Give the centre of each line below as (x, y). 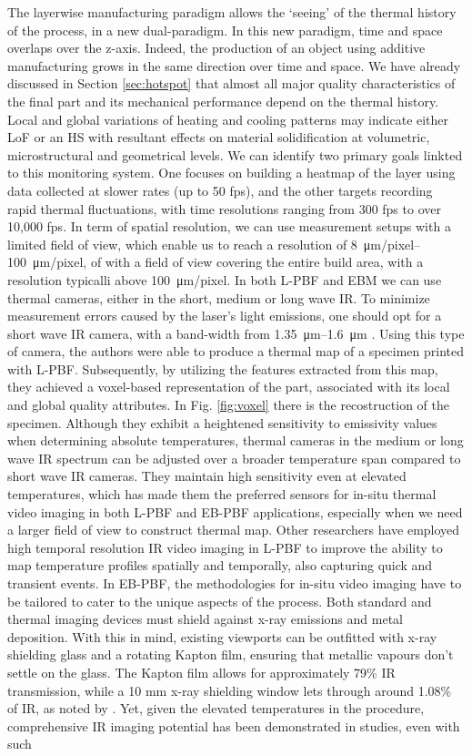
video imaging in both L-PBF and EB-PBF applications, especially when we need (235, 511)
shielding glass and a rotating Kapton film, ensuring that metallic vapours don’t (231, 654)
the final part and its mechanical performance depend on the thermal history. (223, 101)
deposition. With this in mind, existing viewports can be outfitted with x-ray (222, 636)
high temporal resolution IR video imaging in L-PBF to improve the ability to (225, 547)
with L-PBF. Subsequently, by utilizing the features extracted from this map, (223, 368)
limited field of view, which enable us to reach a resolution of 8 (182, 244)
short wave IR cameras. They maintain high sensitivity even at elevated (207, 476)
